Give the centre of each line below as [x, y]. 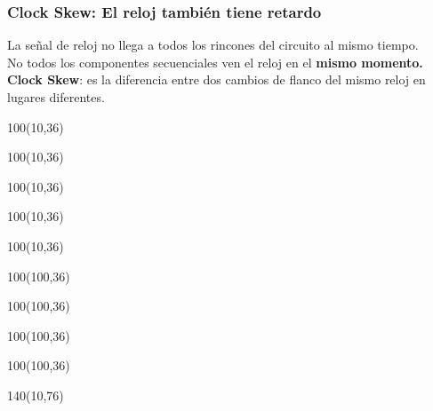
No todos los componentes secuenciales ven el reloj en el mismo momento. [215, 62]
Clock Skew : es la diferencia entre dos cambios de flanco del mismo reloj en [216, 79]
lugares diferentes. [56, 97]
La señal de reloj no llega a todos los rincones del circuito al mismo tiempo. [213, 45]
